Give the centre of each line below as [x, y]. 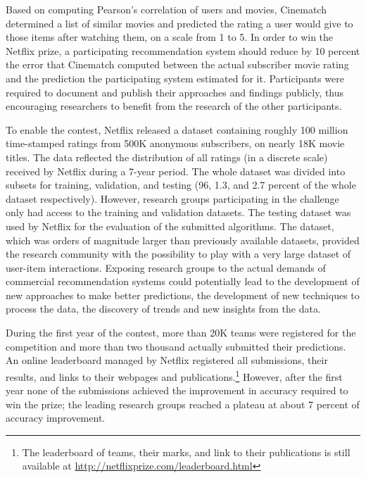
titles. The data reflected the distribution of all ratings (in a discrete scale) [167, 157]
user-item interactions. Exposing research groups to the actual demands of [166, 267]
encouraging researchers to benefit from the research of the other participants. [174, 106]
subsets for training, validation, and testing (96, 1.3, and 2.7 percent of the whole [181, 185]
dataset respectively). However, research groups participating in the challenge [172, 198]
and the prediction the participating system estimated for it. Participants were [175, 78]
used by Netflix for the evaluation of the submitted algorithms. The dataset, [170, 226]
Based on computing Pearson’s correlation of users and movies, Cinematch [166, 9]
